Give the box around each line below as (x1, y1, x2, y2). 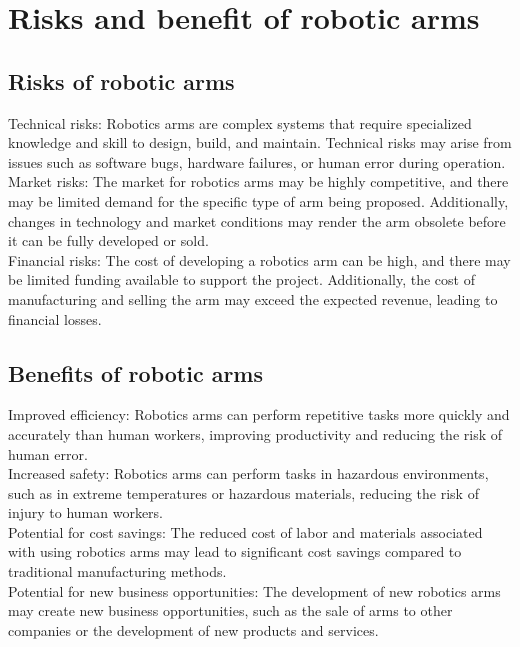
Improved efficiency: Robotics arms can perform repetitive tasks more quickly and (8, 404, 510, 425)
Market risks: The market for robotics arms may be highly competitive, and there (8, 171, 509, 192)
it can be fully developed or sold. (8, 230, 209, 251)
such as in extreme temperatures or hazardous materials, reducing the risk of (8, 482, 479, 503)
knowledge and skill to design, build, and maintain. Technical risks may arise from (8, 132, 512, 153)
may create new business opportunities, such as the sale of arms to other (8, 600, 453, 621)
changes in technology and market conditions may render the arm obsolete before (8, 210, 506, 231)
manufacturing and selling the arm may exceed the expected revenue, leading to (8, 288, 498, 309)
